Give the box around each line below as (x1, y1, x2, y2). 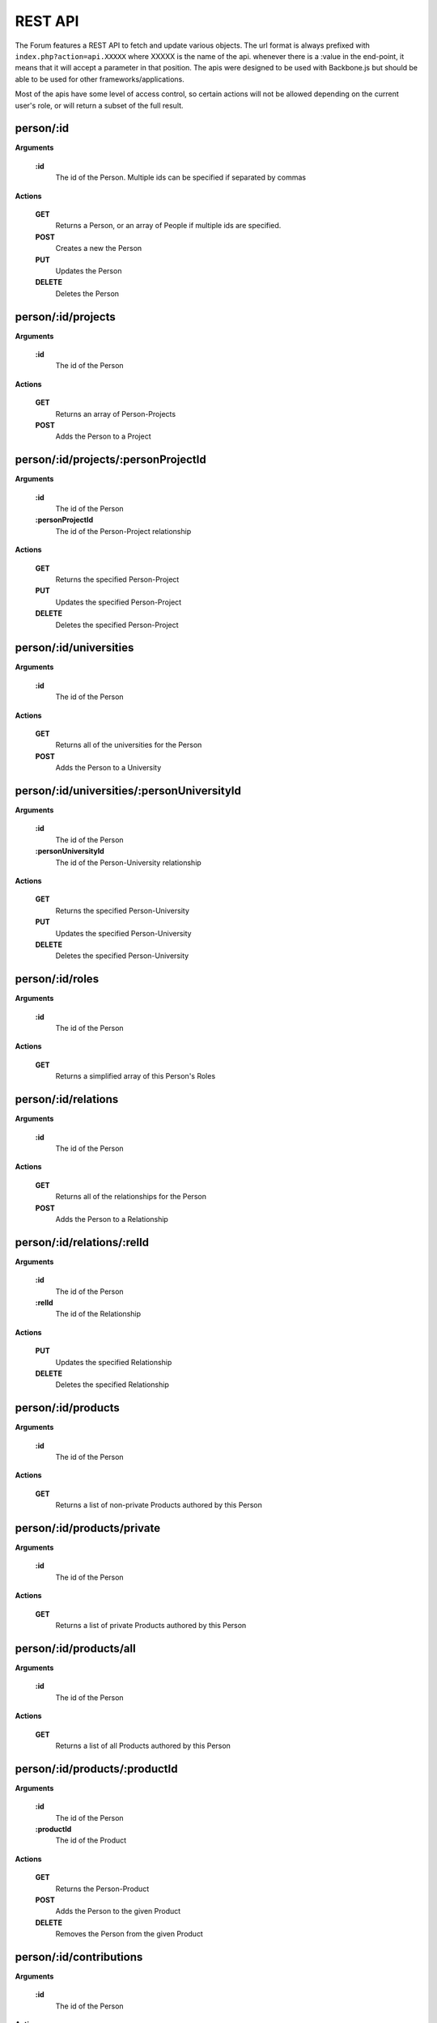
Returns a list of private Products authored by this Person (55, 1621, 247, 1631)
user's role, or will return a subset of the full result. (15, 100, 184, 110)
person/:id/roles (15, 972, 100, 986)
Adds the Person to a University (55, 763, 162, 773)
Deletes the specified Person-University (55, 951, 189, 961)
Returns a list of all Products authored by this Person (55, 1741, 231, 1750)
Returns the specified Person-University (55, 905, 190, 915)
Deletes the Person (55, 288, 120, 299)
